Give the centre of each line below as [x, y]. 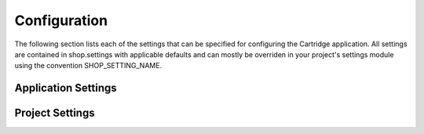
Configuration [61, 20]
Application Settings [66, 88]
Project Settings [55, 113]
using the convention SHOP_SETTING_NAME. [88, 66]
